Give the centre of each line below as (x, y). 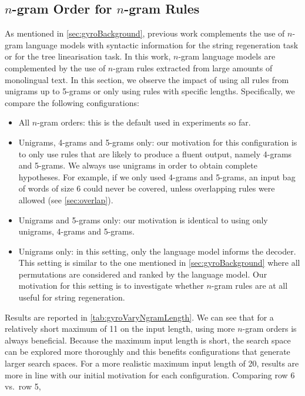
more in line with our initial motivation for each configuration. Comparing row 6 (150, 374)
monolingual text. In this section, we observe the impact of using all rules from (147, 79)
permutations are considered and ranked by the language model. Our (143, 274)
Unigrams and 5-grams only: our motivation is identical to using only (143, 220)
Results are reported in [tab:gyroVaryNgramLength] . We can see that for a (139, 317)
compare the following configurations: (72, 102)
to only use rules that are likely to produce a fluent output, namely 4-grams (155, 154)
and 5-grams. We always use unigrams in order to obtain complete (138, 165)
